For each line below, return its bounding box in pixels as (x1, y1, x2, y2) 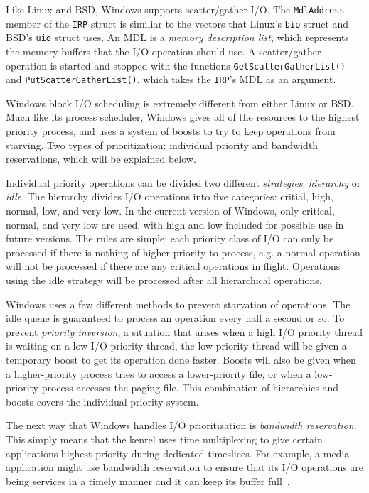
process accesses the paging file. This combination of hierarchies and (41, 380, 339, 395)
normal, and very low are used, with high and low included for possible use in (6, 217, 344, 232)
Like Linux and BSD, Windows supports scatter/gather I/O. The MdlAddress (6, 2, 345, 16)
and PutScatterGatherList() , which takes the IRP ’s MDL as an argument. (6, 72, 336, 87)
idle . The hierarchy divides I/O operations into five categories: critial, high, (6, 189, 333, 204)
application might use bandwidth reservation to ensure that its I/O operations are (6, 460, 364, 475)
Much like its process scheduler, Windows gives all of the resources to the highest (6, 109, 360, 124)
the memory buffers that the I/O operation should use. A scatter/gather (6, 43, 321, 58)
